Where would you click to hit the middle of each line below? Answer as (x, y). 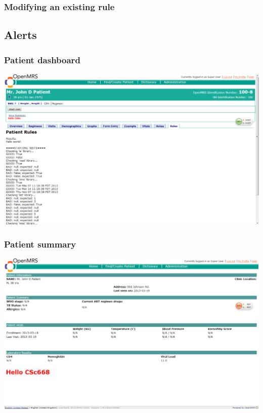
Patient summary (40, 244)
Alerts (20, 35)
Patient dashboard (42, 59)
